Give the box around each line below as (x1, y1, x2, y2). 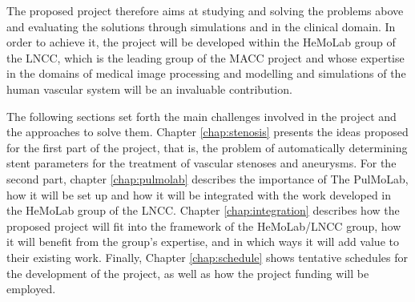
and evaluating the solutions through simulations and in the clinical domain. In (6, 18, 396, 34)
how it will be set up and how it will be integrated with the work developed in (6, 186, 392, 203)
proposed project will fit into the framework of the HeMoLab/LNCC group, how (6, 217, 401, 234)
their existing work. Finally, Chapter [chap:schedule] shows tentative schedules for (6, 248, 408, 265)
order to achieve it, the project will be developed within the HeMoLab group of (6, 34, 396, 50)
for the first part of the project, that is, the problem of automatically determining (6, 139, 408, 155)
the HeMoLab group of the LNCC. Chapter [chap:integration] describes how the (6, 202, 400, 219)
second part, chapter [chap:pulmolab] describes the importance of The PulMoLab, (6, 170, 409, 187)
